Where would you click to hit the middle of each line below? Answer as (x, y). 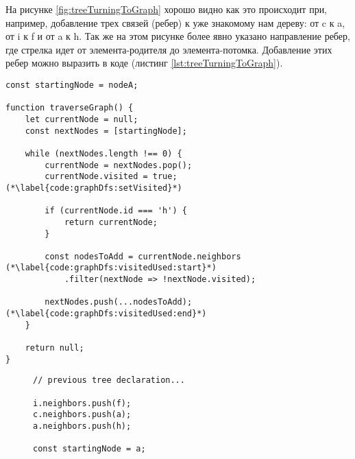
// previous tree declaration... (109, 380)
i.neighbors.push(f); (82, 403)
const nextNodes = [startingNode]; (106, 131)
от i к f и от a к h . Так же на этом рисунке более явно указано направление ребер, (178, 36)
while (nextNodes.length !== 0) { (103, 153)
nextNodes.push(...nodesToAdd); (119, 302)
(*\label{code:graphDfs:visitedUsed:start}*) (111, 268)
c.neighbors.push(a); (82, 415)
